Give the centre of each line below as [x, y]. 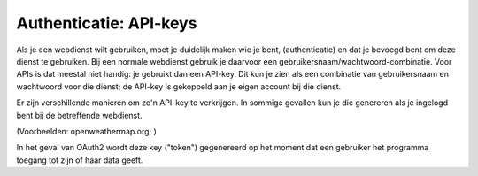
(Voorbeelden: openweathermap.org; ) [86, 131]
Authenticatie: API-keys [107, 23]
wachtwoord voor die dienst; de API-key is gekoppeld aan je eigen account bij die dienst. [179, 86]
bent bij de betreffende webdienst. [79, 115]
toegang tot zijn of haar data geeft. [80, 160]
